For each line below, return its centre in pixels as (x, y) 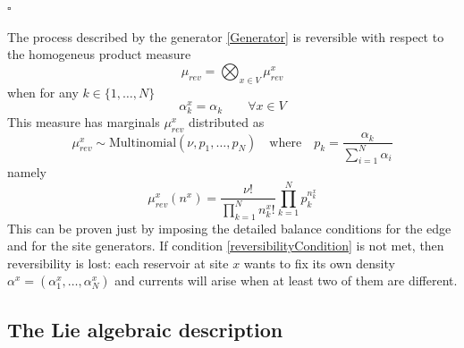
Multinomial (143, 143)
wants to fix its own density (319, 263)
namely (27, 172)
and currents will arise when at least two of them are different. (286, 280)
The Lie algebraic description (145, 329)
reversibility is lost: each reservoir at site (118, 263)
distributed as (227, 122)
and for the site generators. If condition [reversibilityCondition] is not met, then (226, 246)
